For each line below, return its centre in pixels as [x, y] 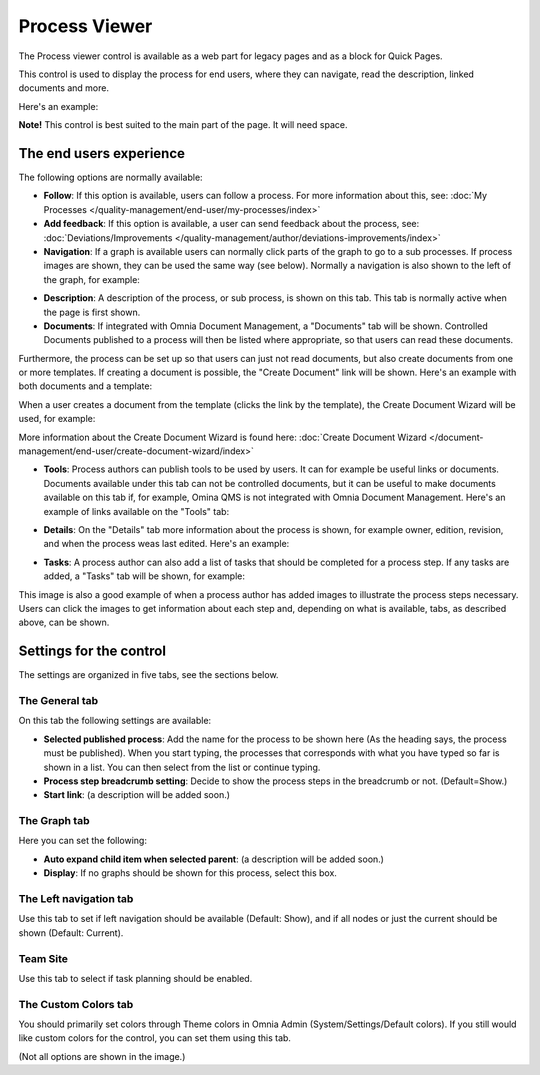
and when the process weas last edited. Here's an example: [166, 544]
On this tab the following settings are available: [115, 721]
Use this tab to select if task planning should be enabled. [135, 978]
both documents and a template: [85, 386]
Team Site [43, 958]
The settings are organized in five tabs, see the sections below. [148, 675]
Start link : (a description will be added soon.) [136, 795]
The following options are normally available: [111, 177]
